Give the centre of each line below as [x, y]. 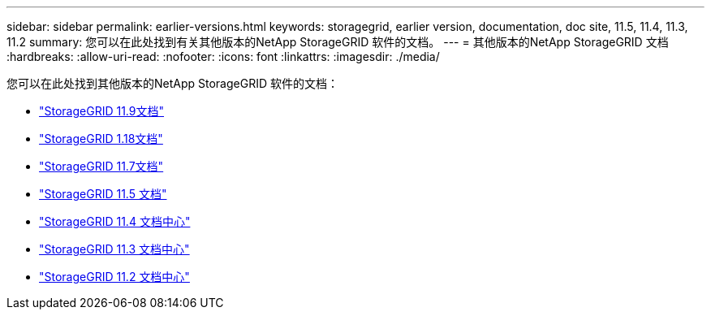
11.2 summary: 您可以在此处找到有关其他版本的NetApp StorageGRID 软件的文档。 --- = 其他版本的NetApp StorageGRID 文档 [338, 42]
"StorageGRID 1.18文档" [101, 139]
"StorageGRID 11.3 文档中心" [114, 249]
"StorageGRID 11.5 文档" [103, 194]
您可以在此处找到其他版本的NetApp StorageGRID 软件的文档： [172, 83]
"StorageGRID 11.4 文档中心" [115, 221]
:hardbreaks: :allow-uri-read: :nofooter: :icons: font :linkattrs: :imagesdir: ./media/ [223, 56]
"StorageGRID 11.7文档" [101, 166]
